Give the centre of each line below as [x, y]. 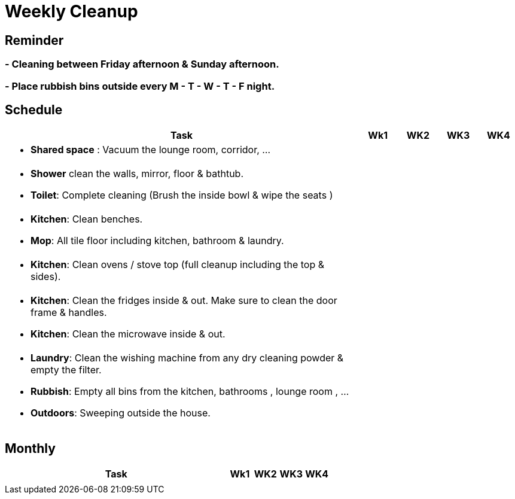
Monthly [30, 448]
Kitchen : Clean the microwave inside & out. [128, 334]
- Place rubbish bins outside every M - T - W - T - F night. [140, 86]
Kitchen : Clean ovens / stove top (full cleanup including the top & [178, 265]
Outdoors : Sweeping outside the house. [121, 413]
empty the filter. [66, 370]
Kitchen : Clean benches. [87, 219]
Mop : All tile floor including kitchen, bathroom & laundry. [157, 241]
